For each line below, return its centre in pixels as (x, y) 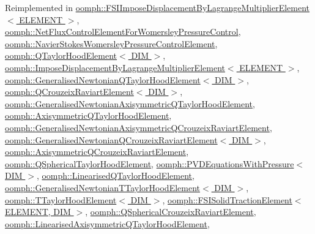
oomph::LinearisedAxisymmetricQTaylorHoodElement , (107, 223)
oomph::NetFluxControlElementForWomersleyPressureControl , (123, 32)
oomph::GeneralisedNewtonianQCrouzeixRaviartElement (111, 139)
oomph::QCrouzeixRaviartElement (69, 92)
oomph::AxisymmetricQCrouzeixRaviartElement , (97, 152)
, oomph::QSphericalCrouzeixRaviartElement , (171, 212)
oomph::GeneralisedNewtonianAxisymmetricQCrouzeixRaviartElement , (139, 127)
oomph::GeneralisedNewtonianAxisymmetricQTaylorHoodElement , (130, 103)
